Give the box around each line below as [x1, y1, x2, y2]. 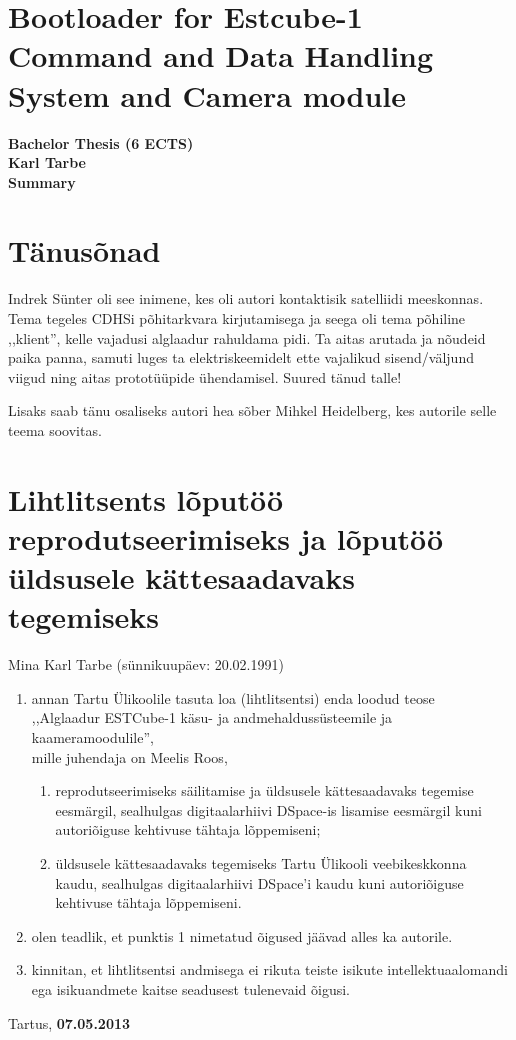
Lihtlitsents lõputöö [8, 478, 284, 519]
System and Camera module [8, 74, 407, 115]
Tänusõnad [8, 230, 161, 271]
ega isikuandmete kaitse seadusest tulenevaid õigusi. [31, 978, 350, 999]
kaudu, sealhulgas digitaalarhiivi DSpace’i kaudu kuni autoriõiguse [55, 872, 464, 893]
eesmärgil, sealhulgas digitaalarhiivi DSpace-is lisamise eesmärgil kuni [55, 799, 482, 820]
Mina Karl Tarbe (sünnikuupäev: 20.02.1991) [8, 654, 284, 675]
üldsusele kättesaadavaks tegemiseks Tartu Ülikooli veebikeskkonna [55, 853, 467, 873]
